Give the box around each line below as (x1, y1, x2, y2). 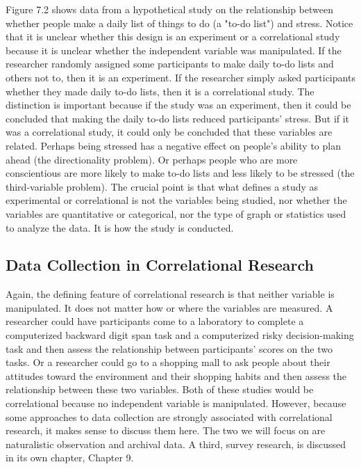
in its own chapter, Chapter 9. (6, 450, 134, 465)
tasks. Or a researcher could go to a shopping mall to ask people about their (6, 355, 330, 369)
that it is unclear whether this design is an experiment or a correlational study (6, 29, 340, 44)
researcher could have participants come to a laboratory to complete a (6, 314, 304, 328)
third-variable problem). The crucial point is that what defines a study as (6, 179, 319, 193)
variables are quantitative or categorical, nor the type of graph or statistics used (6, 206, 346, 221)
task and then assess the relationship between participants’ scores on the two (6, 341, 333, 356)
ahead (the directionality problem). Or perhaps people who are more (6, 152, 298, 166)
